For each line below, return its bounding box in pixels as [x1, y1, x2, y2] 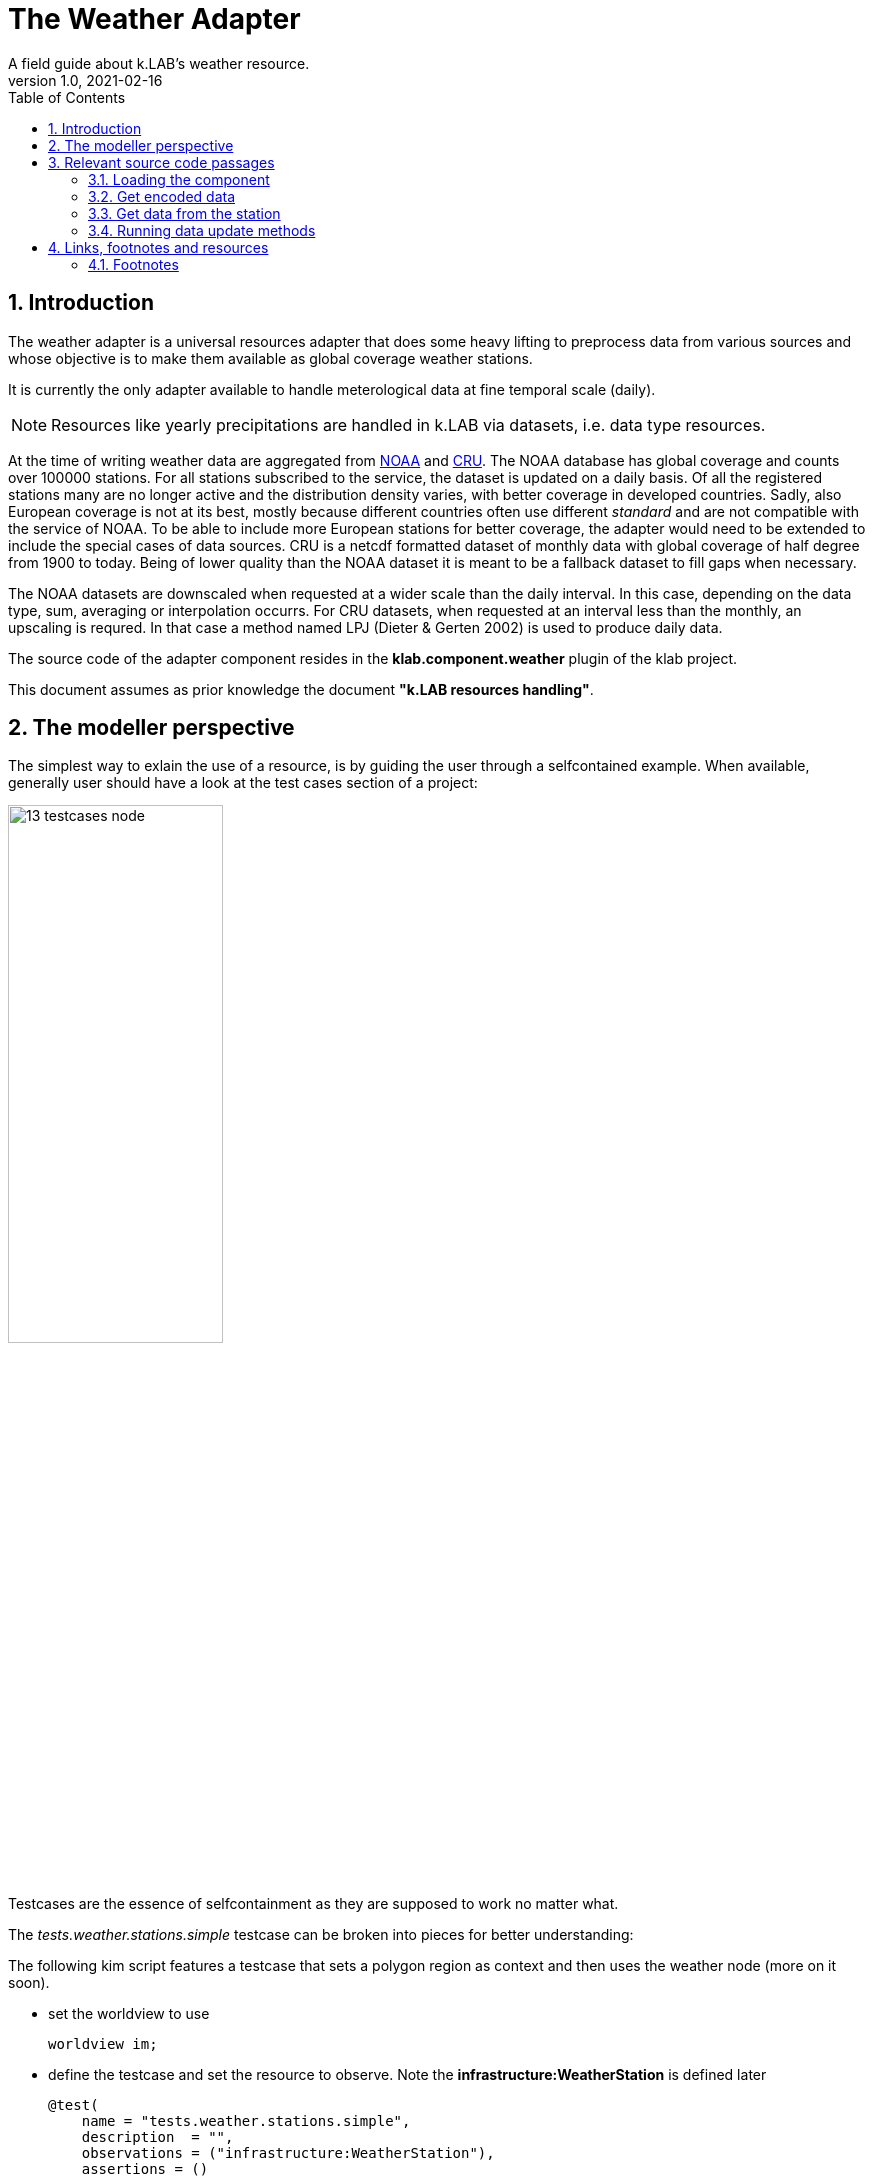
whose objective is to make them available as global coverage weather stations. [8, 349, 533, 367]
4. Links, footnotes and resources [48, 238, 269, 256]
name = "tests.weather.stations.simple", [81, 2113, 411, 2130]
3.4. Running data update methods [88, 221, 316, 239]
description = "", [81, 2129, 234, 2146]
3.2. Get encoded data [88, 187, 236, 205]
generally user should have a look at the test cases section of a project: [8, 774, 478, 792]
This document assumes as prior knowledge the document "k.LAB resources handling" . [8, 680, 594, 698]
